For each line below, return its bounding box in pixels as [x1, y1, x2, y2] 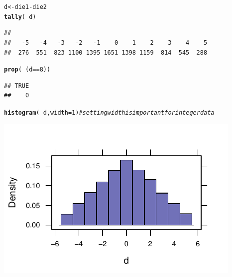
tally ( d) [4, 13, 36, 20]
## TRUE [4, 82, 29, 89]
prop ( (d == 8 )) [4, 66, 51, 73]
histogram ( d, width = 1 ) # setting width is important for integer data [4, 109, 215, 116]
